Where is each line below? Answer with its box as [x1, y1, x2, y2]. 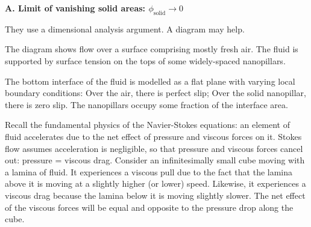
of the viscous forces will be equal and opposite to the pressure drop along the [5, 201, 294, 213]
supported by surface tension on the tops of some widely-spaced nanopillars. [5, 54, 286, 67]
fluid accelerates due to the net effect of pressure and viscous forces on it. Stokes [5, 130, 302, 142]
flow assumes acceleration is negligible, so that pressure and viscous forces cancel [5, 142, 303, 154]
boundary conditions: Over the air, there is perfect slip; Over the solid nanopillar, [5, 86, 306, 99]
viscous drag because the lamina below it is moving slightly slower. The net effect [5, 189, 306, 201]
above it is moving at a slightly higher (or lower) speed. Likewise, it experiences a [5, 177, 306, 190]
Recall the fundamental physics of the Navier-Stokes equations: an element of [5, 118, 291, 131]
